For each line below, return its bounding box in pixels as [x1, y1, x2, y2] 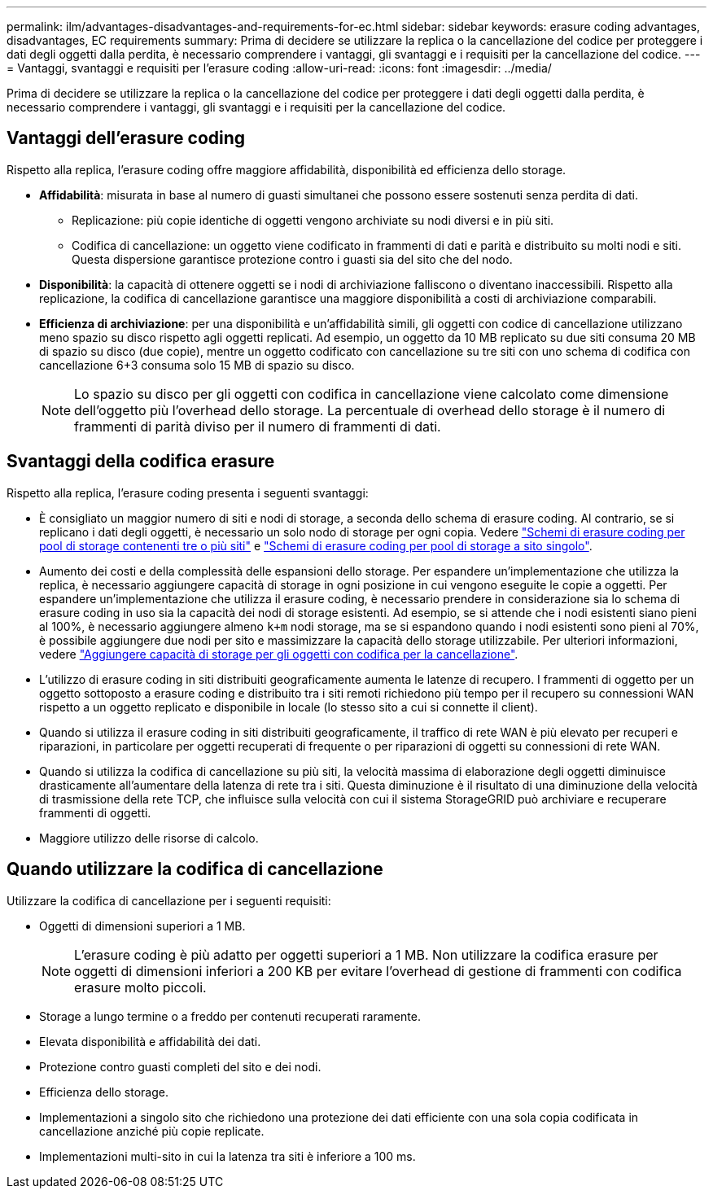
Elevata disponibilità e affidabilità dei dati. [39, 1034, 261, 1048]
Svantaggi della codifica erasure [7, 451, 275, 472]
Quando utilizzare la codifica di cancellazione [7, 859, 383, 880]
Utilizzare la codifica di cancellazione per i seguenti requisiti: [7, 893, 331, 908]
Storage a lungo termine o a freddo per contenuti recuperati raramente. [39, 1009, 421, 1023]
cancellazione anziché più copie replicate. [39, 1123, 265, 1138]
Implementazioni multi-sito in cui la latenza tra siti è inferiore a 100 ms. [39, 1149, 416, 1163]
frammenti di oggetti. [39, 805, 151, 820]
